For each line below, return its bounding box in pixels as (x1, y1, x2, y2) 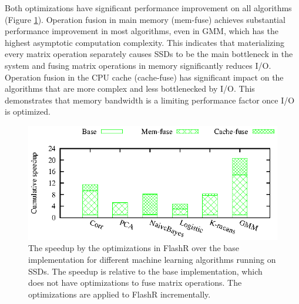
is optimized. (5, 105, 51, 118)
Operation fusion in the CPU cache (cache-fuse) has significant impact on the (5, 71, 284, 83)
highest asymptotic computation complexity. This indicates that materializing (5, 36, 284, 48)
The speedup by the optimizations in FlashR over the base (28, 242, 239, 254)
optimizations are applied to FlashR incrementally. (28, 288, 211, 300)
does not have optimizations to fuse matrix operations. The (28, 276, 242, 289)
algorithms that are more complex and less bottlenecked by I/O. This (5, 82, 255, 95)
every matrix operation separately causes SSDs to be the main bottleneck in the (5, 48, 293, 60)
